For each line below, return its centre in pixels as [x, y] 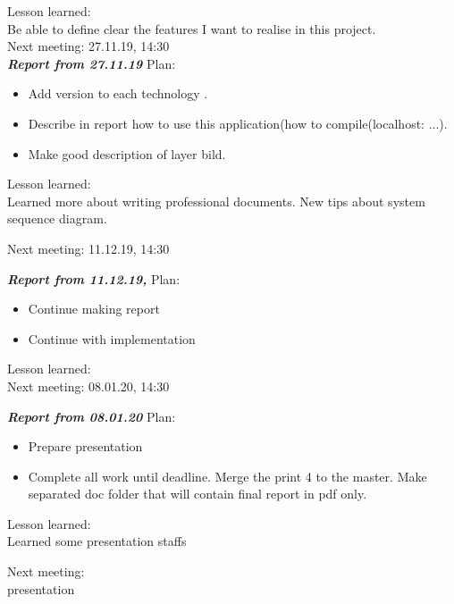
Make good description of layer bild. [127, 153]
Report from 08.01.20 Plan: [92, 416]
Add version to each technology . [118, 93]
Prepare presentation [85, 446]
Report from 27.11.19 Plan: [92, 63]
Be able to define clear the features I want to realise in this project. [192, 28]
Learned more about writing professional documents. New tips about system [216, 201]
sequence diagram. [57, 218]
